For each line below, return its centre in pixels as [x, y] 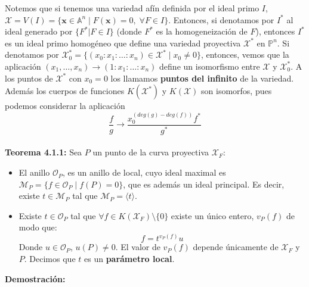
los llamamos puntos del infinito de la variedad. [202, 78]
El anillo [34, 172]
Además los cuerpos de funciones [65, 91]
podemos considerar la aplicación [65, 106]
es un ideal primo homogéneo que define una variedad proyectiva [123, 43]
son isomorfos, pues [237, 91]
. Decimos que [50, 259]
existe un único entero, [212, 215]
